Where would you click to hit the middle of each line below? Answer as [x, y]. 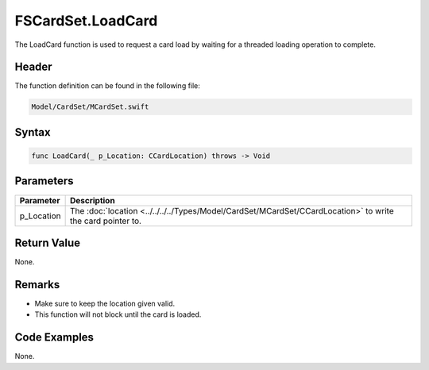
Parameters [44, 181]
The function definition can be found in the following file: [107, 86]
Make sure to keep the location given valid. [105, 303]
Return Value [48, 243]
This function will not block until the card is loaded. [118, 314]
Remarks [37, 285]
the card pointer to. [106, 221]
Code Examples [54, 337]
